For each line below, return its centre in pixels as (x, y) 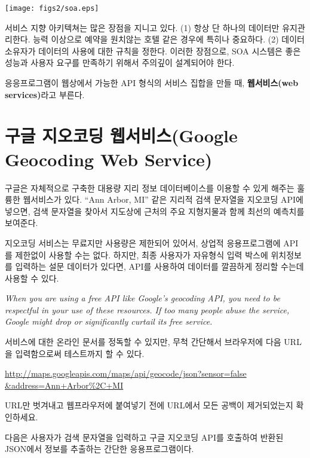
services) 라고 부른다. (45, 94)
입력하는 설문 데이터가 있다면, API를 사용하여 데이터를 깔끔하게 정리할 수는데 (159, 266)
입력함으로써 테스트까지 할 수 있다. (80, 353)
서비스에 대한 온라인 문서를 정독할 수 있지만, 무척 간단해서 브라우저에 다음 (143, 342)
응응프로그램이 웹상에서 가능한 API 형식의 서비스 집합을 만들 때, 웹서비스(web (152, 83)
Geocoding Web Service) (109, 159)
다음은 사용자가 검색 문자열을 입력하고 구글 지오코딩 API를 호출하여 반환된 (144, 437)
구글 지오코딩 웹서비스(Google (121, 135)
